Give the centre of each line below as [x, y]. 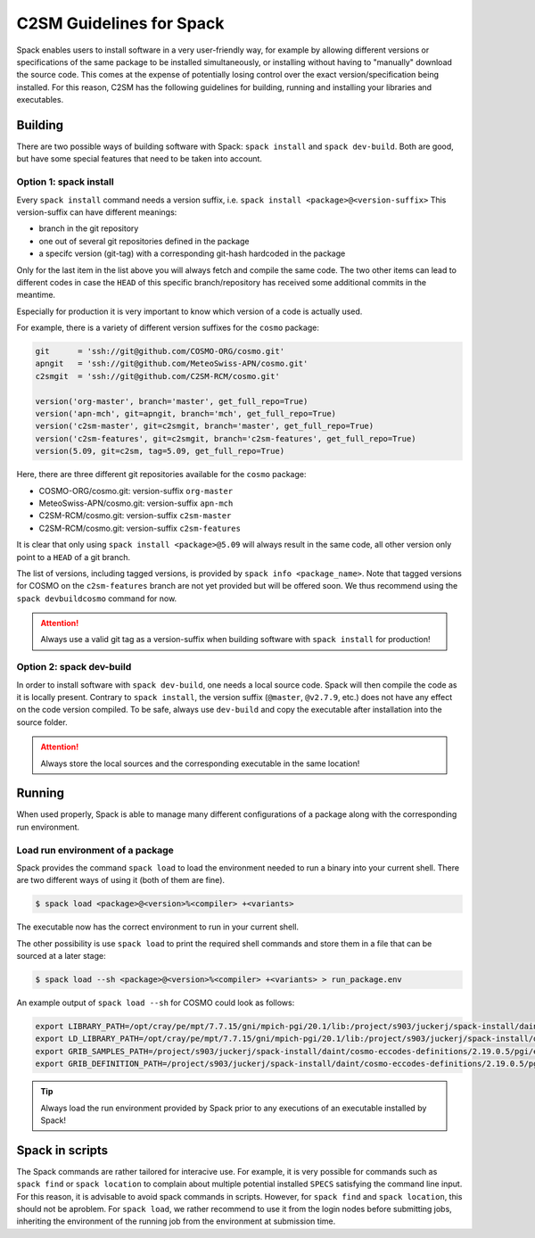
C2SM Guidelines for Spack [120, 23]
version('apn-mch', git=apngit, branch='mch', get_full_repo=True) [186, 413]
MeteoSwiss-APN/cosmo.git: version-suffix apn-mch [136, 503]
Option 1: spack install [66, 182]
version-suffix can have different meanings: [97, 212]
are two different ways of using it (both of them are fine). [121, 880]
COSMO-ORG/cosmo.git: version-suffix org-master [136, 491]
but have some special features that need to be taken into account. [140, 159]
